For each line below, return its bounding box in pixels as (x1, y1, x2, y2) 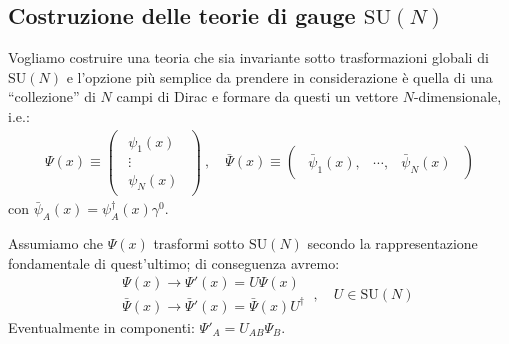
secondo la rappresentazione (307, 233, 478, 254)
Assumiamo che (8, 233, 104, 254)
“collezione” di (8, 86, 96, 107)
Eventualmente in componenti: (8, 316, 195, 337)
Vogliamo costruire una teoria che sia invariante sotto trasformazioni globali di (8, 47, 489, 68)
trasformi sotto (153, 233, 245, 254)
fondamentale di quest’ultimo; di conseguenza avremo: (8, 252, 340, 273)
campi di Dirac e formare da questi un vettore (116, 86, 399, 107)
